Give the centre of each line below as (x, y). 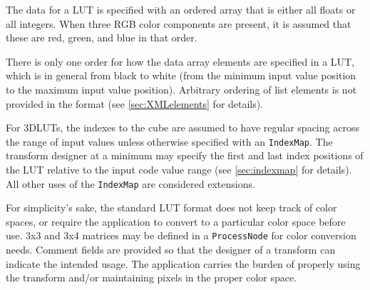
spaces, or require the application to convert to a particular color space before (176, 221)
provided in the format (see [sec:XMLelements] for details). (135, 103)
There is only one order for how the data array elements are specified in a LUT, (180, 61)
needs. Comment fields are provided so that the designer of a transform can (171, 250)
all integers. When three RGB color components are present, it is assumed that (179, 23)
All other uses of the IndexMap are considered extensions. (130, 183)
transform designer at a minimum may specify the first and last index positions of (185, 155)
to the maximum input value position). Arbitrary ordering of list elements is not (181, 89)
